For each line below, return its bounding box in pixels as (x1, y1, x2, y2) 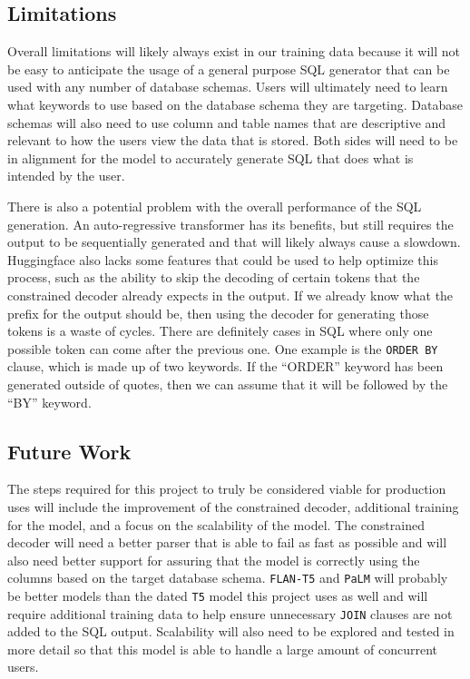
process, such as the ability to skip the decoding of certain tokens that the (7, 268, 420, 287)
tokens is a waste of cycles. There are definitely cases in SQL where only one (7, 321, 433, 340)
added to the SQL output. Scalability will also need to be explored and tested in (7, 622, 455, 641)
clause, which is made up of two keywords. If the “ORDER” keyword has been (7, 357, 444, 376)
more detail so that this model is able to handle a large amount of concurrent (7, 639, 438, 658)
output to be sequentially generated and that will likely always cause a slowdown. (7, 232, 461, 251)
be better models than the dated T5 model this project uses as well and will (7, 586, 428, 605)
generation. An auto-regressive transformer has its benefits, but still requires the (7, 214, 454, 233)
